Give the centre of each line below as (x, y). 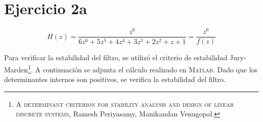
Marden (16, 69)
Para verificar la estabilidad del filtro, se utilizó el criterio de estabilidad (116, 57)
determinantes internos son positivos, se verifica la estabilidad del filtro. (115, 79)
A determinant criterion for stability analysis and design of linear (125, 104)
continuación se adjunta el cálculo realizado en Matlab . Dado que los (150, 69)
